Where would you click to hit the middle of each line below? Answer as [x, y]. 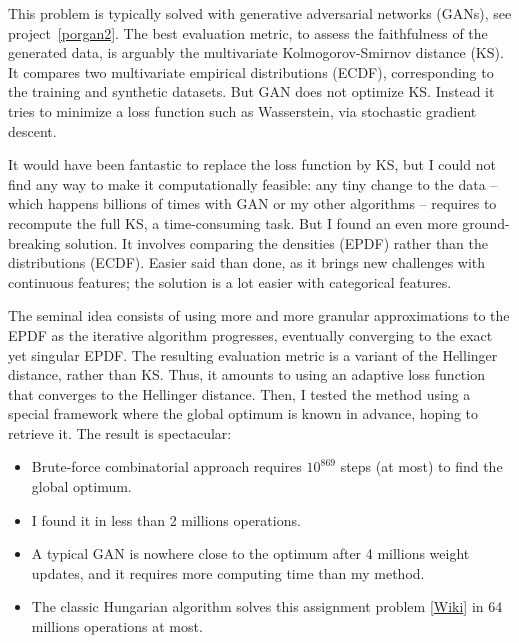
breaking [34, 242]
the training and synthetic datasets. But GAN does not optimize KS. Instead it [251, 91]
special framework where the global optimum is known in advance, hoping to [243, 413]
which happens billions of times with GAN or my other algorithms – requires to [252, 203]
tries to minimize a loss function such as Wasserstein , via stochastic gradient [242, 110]
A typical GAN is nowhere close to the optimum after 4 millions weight [250, 553]
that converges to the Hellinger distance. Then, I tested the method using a [239, 393]
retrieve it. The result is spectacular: [120, 432]
